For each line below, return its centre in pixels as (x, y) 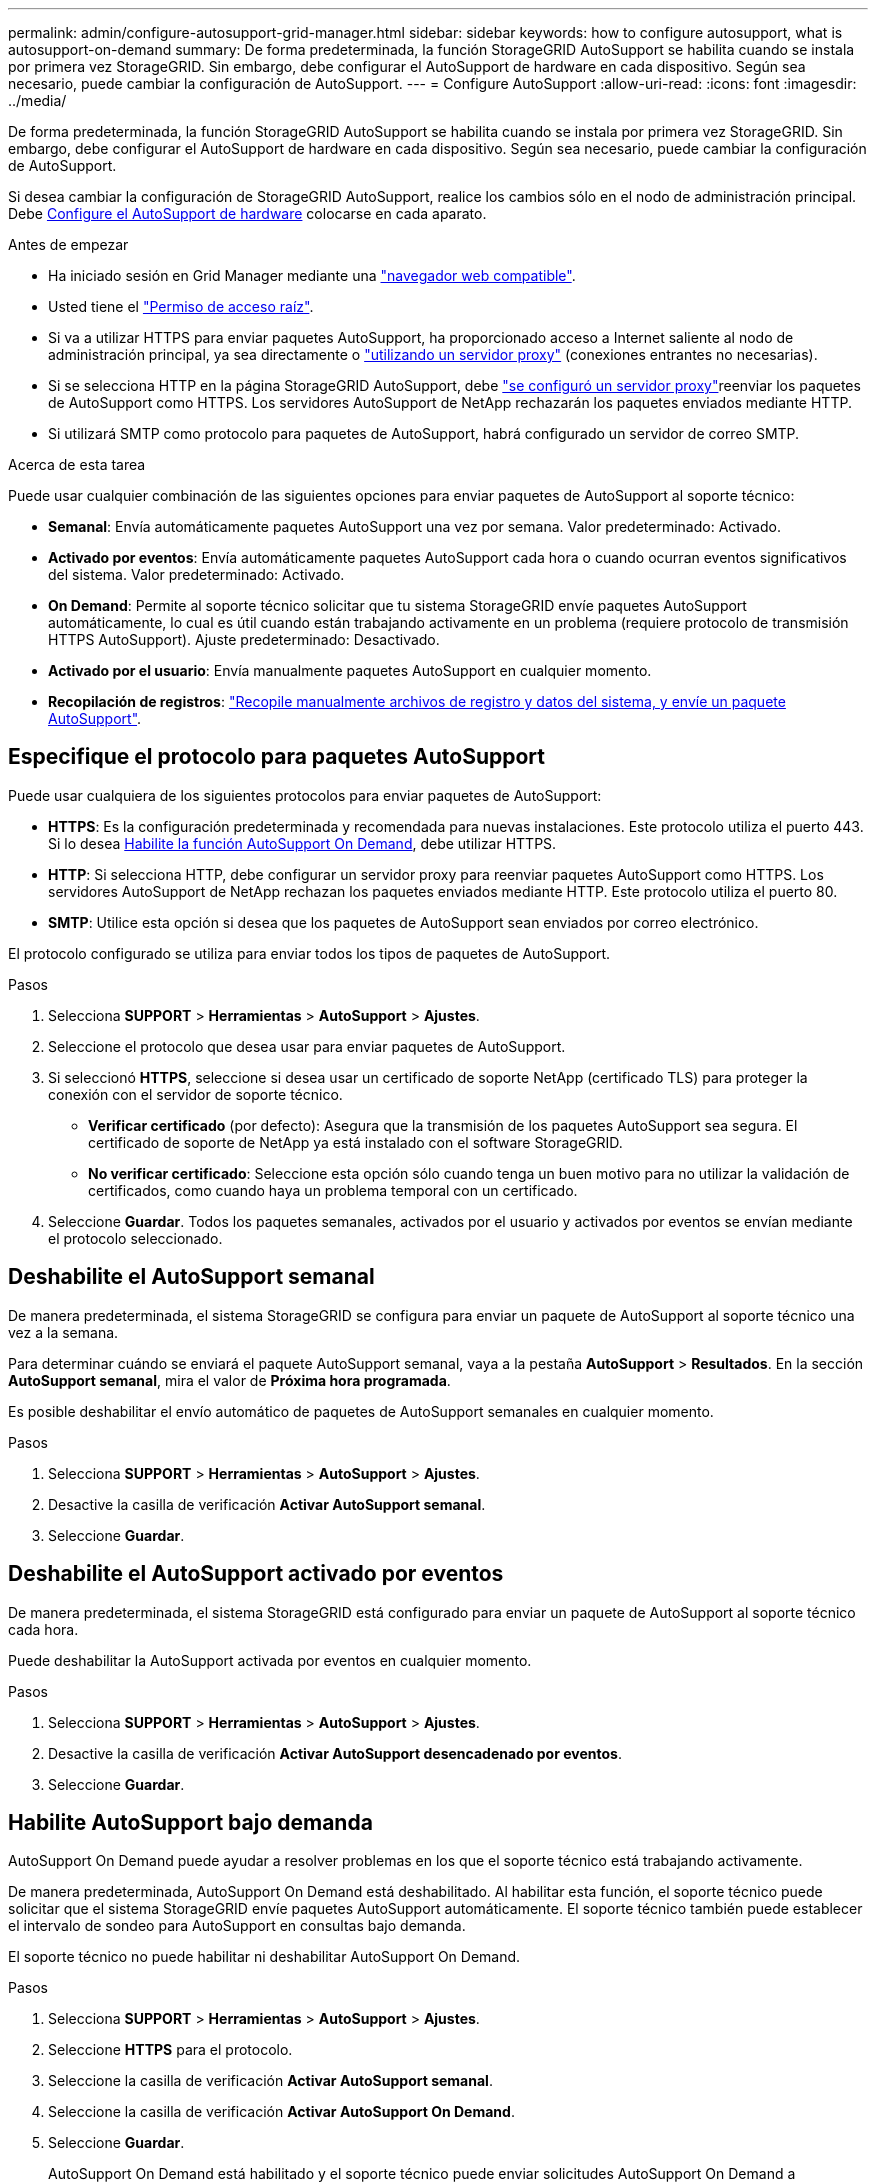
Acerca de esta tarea (77, 464)
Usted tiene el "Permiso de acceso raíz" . (181, 306)
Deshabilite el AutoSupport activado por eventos (256, 1574)
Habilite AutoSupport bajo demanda (190, 1822)
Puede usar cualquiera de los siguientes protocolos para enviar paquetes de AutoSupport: (305, 795)
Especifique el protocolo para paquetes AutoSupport (276, 757)
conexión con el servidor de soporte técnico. (195, 1094)
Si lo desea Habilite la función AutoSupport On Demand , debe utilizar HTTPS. (302, 843)
